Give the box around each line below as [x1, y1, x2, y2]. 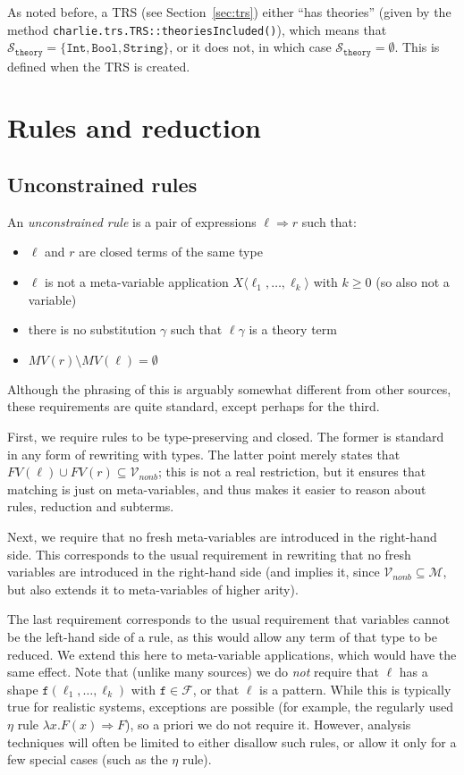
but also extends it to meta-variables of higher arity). [7, 579, 299, 598]
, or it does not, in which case [169, 38, 332, 56]
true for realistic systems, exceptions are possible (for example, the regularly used [7, 697, 454, 716]
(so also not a [375, 273, 450, 291]
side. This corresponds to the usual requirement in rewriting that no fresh [7, 544, 411, 563]
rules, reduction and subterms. [7, 497, 174, 516]
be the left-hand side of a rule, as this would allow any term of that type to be [7, 627, 437, 645]
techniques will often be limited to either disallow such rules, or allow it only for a [7, 732, 457, 751]
